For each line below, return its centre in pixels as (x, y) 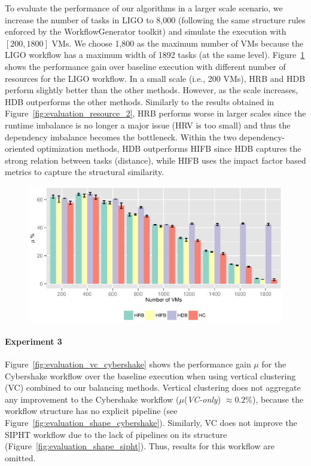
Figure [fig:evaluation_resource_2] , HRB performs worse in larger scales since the (155, 113)
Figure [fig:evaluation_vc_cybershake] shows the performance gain (128, 364)
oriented (20, 148)
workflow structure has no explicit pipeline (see (91, 411)
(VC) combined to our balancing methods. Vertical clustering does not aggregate (153, 387)
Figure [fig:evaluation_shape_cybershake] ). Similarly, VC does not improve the (151, 422)
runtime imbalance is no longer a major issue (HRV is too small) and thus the (148, 125)
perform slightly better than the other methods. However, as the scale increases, (152, 90)
